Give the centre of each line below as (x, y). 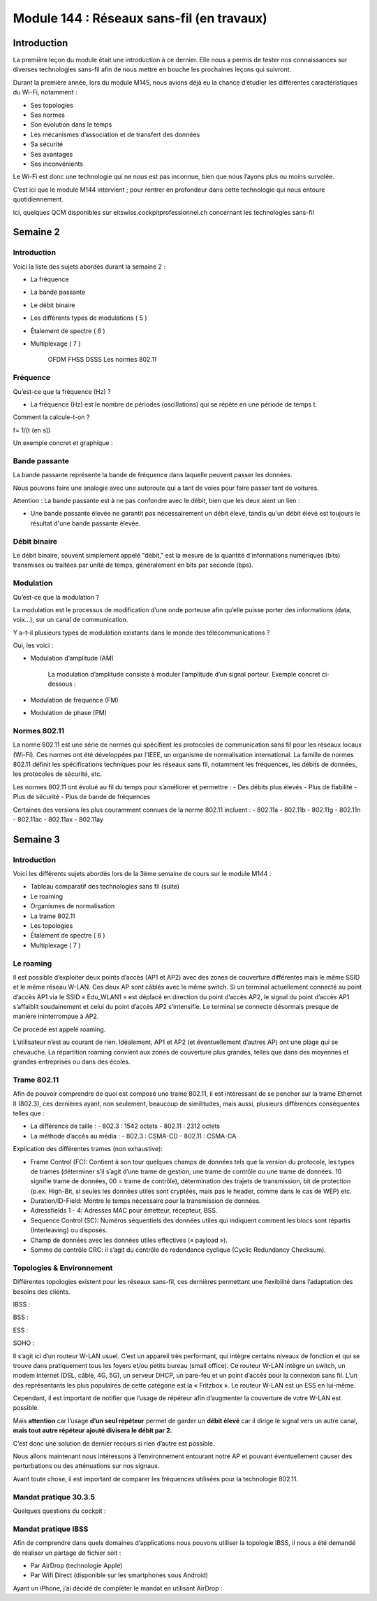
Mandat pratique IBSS (51, 1529)
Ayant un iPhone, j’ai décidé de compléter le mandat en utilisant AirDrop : (118, 1588)
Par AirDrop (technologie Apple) (76, 1565)
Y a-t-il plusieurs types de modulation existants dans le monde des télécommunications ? (141, 633)
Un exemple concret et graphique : (63, 443)
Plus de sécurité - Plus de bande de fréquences (82, 797)
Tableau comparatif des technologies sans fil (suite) (105, 887)
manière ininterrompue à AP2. (56, 1016)
